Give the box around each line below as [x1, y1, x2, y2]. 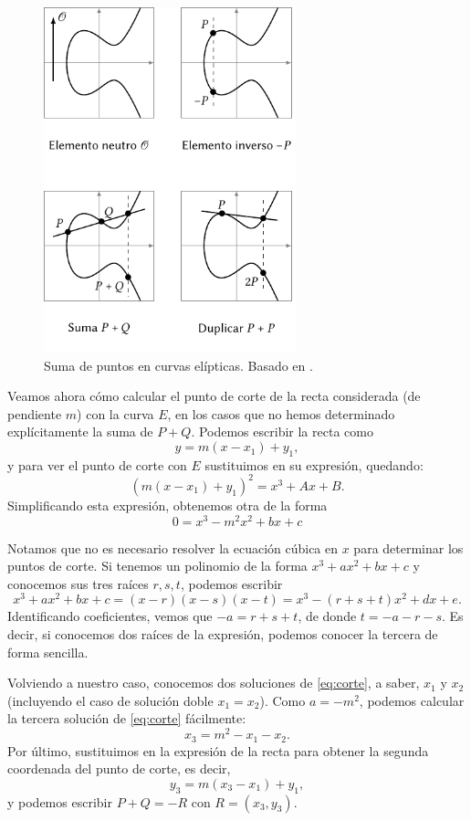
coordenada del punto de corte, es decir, [7, 759, 231, 778]
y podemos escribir [7, 792, 112, 811]
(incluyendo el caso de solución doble [7, 690, 214, 710]
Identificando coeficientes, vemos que [7, 606, 213, 626]
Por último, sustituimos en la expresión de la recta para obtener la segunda [7, 741, 429, 760]
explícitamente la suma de [7, 422, 153, 441]
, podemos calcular [359, 690, 465, 710]
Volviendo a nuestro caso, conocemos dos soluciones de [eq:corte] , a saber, [7, 673, 420, 692]
